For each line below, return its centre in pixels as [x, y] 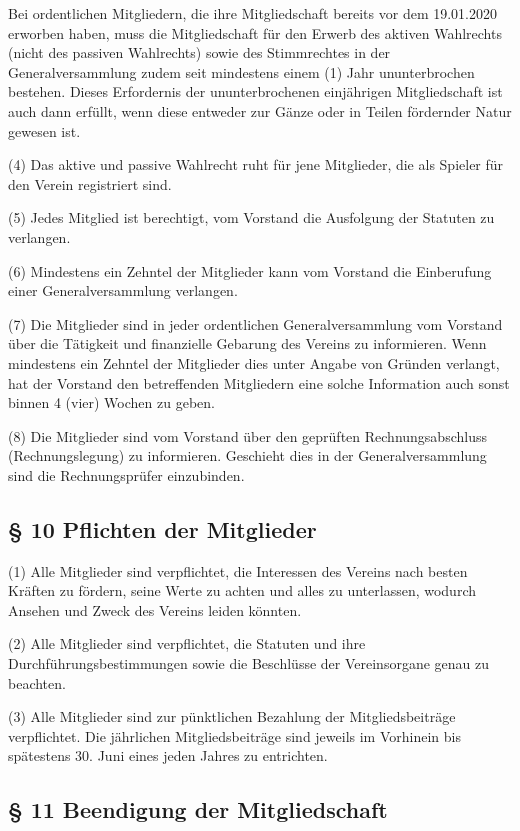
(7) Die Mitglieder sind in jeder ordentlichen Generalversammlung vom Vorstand [255, 323]
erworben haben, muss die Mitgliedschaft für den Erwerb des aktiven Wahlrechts [255, 32]
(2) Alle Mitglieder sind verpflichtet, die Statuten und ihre [187, 643]
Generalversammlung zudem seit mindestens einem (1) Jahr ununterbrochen [241, 71]
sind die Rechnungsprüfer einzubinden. [126, 474]
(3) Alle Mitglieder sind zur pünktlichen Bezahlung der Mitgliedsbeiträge [232, 716]
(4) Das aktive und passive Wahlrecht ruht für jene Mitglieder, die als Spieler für [256, 164]
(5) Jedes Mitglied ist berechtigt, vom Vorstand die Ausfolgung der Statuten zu [251, 217]
